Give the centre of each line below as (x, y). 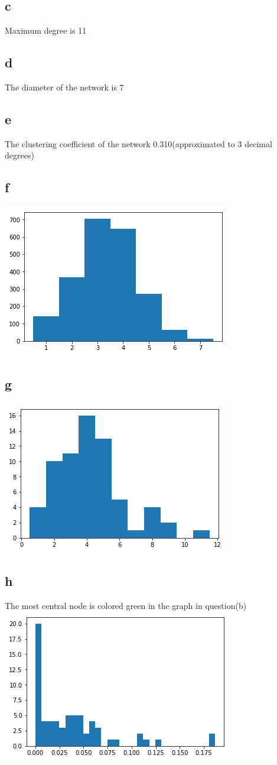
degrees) (19, 155)
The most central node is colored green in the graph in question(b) (126, 605)
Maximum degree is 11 (46, 30)
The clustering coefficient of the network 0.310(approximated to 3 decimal (138, 143)
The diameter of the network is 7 (64, 87)
